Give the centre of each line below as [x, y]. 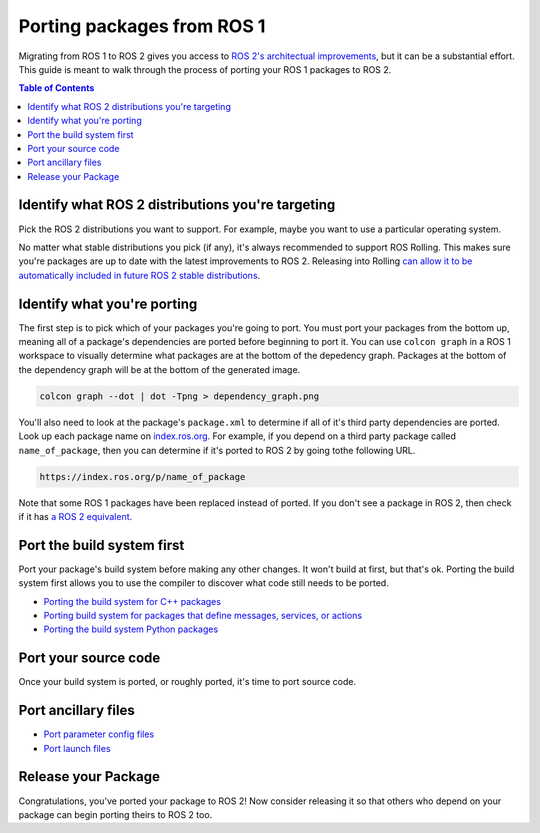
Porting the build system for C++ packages [132, 601]
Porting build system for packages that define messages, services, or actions [203, 616]
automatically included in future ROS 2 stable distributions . [139, 275]
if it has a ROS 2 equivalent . [75, 516]
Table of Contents [56, 88]
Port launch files [77, 748]
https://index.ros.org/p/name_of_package [142, 476]
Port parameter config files [99, 734]
